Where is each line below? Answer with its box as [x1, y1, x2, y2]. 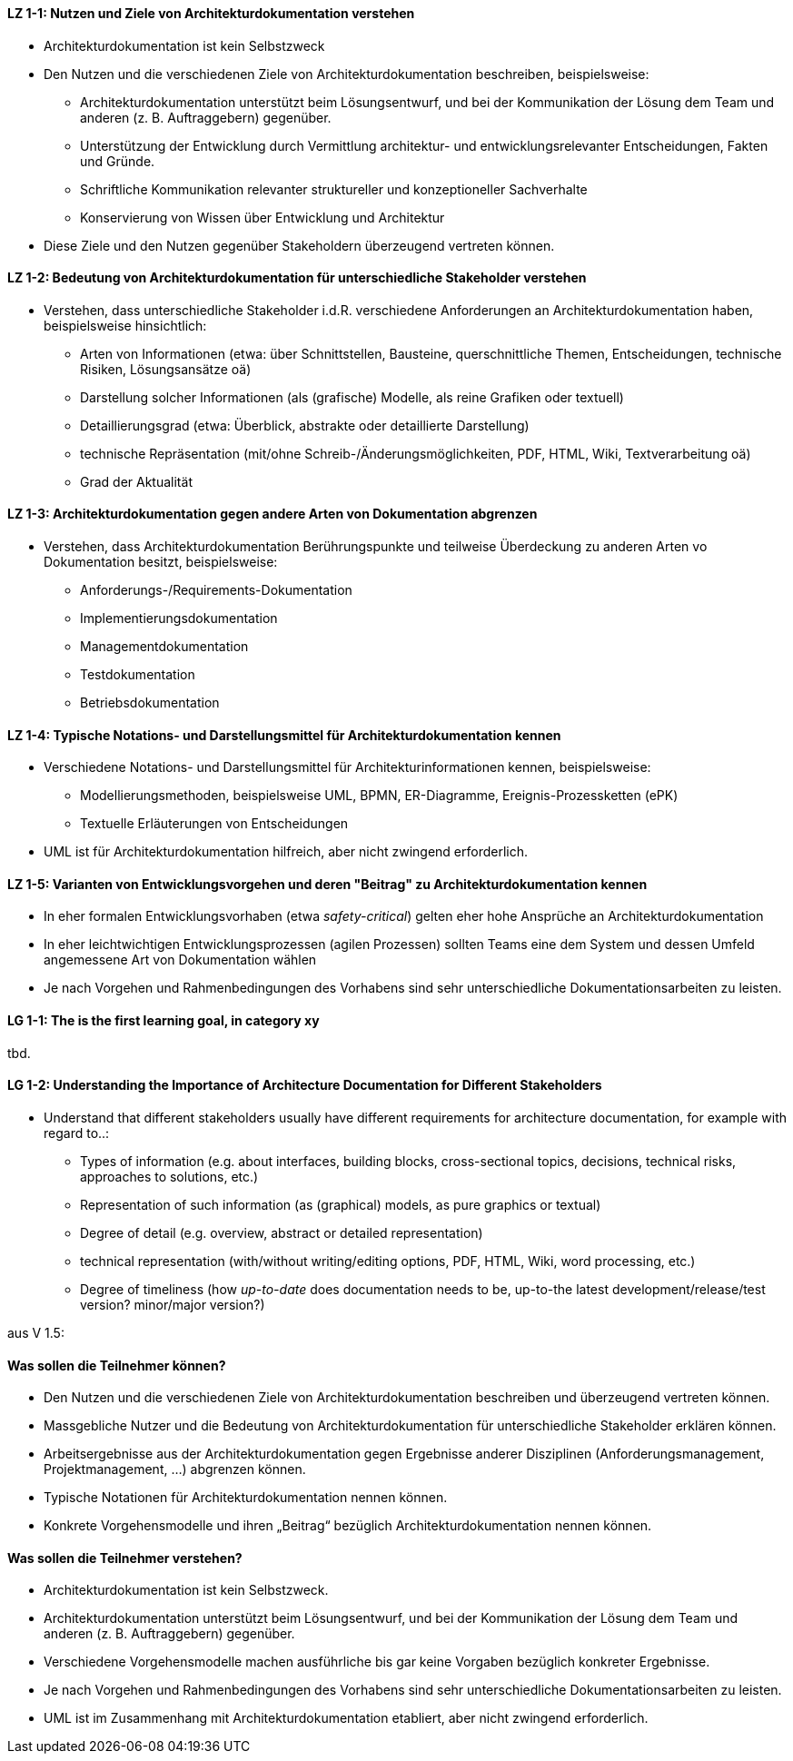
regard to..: [44, 1124, 110, 1141]
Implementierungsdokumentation [80, 610, 278, 627]
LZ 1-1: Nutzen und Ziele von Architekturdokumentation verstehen [7, 5, 415, 21]
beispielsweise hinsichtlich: [44, 317, 207, 333]
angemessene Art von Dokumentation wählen [44, 952, 317, 968]
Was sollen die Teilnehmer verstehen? [7, 1549, 243, 1566]
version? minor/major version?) [80, 1296, 265, 1312]
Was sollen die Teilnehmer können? [7, 1357, 226, 1373]
